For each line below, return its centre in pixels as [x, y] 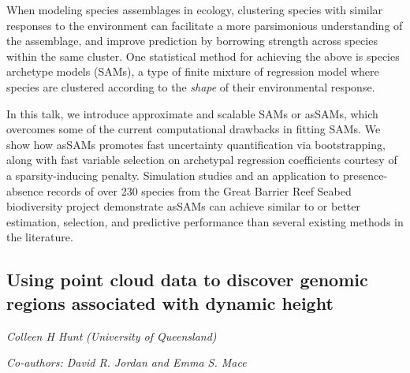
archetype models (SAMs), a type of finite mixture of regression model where [193, 71]
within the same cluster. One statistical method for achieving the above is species [203, 56]
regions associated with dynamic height [170, 302]
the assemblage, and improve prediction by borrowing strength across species [192, 41]
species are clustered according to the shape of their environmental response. [191, 86]
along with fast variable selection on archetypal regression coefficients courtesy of [202, 160]
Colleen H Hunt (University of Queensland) [112, 336]
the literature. [40, 237]
